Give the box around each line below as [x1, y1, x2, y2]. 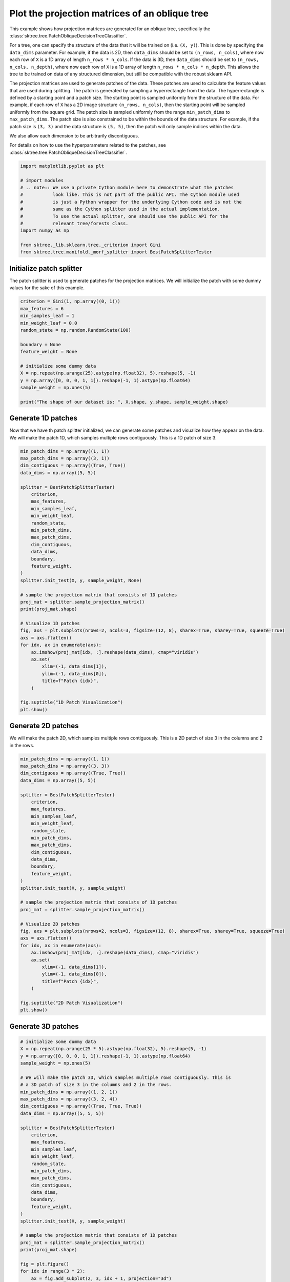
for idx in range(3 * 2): [20, 1268, 86, 1274]
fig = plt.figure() [20, 1261, 69, 1267]
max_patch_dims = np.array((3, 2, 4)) [20, 1096, 118, 1102]
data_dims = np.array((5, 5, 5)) [20, 1110, 105, 1116]
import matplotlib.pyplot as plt [20, 163, 105, 169]
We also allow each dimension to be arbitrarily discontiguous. [9, 133, 139, 139]
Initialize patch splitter [9, 264, 82, 273]
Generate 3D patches [9, 1022, 79, 1031]
